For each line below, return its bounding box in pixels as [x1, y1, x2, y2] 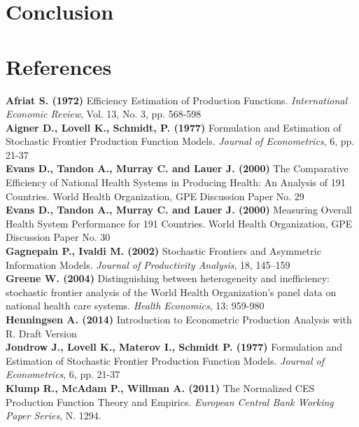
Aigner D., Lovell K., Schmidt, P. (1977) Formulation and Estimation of [6, 120, 342, 134]
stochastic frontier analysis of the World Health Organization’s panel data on [6, 284, 337, 299]
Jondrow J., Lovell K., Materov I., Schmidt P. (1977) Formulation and [6, 339, 342, 354]
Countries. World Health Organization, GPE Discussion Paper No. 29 [6, 188, 304, 203]
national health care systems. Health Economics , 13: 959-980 [6, 298, 265, 313]
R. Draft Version [6, 325, 77, 340]
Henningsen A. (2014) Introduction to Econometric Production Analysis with [6, 312, 352, 326]
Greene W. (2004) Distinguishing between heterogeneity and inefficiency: [6, 271, 330, 286]
